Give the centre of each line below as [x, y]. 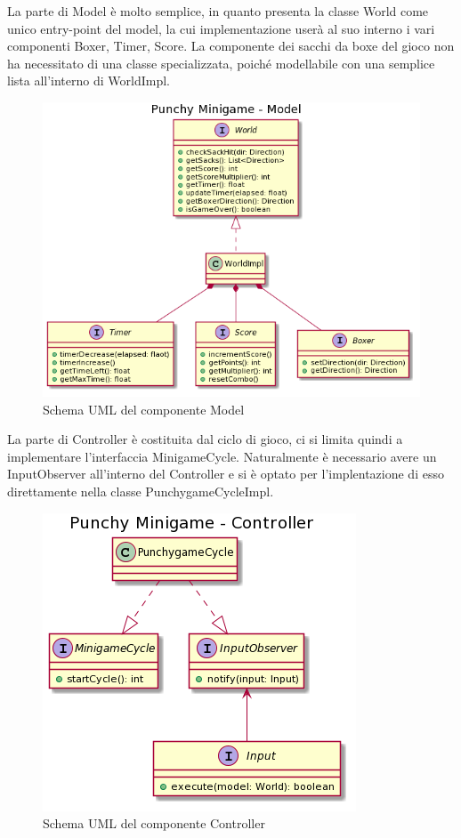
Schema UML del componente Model [144, 409]
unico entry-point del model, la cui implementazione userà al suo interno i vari [221, 28]
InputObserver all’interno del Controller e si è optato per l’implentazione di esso [226, 474]
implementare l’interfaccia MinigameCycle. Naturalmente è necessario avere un [222, 456]
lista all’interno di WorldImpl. [89, 81]
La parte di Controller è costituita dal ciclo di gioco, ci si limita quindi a [205, 439]
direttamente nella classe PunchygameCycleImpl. [141, 491]
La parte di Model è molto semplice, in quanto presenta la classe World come [218, 11]
